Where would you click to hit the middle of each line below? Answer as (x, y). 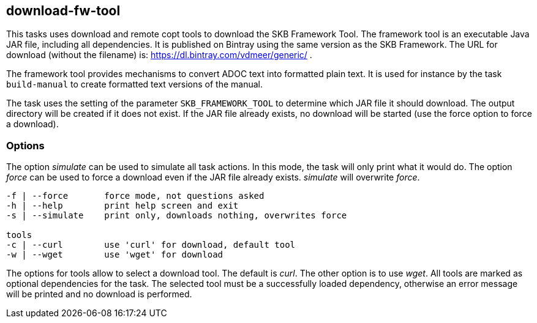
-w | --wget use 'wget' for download (115, 255)
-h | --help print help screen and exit (122, 206)
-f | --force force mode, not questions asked (135, 196)
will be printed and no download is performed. (99, 294)
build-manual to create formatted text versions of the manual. (135, 84)
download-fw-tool (63, 11)
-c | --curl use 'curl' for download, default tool (151, 245)
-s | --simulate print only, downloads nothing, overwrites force (177, 216)
